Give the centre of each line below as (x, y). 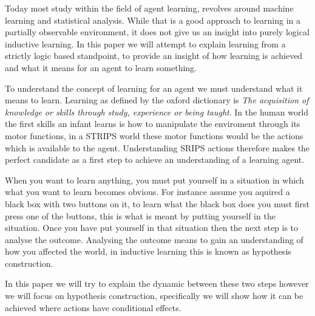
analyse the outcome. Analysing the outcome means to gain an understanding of (154, 239)
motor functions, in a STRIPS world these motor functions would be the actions (154, 135)
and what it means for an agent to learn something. (101, 67)
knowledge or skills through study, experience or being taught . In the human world (157, 112)
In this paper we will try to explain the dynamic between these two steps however (157, 283)
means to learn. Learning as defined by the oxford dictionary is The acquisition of (157, 100)
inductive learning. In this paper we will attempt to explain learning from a (145, 43)
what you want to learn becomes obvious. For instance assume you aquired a (147, 192)
